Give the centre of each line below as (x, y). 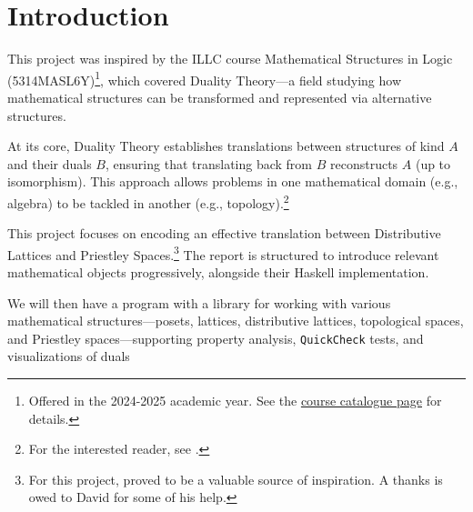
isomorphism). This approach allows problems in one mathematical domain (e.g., (233, 181)
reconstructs (364, 163)
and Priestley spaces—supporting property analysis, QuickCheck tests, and (216, 338)
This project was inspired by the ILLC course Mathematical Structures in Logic (230, 59)
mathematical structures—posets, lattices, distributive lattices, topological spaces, (236, 321)
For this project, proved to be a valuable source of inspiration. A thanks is (236, 479)
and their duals (50, 163)
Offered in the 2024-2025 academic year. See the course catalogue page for (235, 401)
